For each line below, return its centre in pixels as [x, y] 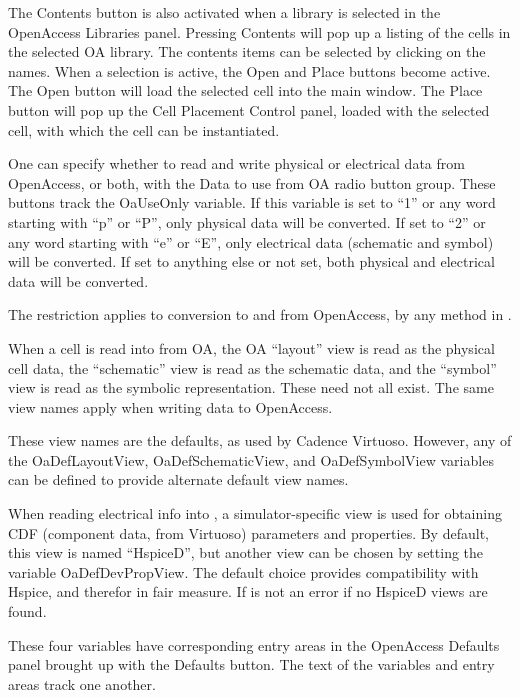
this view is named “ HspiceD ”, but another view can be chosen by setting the [246, 552]
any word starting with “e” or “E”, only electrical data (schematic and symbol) [251, 241]
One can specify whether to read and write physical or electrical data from [236, 163]
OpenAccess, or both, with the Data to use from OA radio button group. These [252, 182]
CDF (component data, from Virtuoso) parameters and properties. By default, [248, 532]
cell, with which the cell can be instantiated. [144, 129]
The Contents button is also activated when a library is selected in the [224, 12]
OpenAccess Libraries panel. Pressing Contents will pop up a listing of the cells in [259, 31]
